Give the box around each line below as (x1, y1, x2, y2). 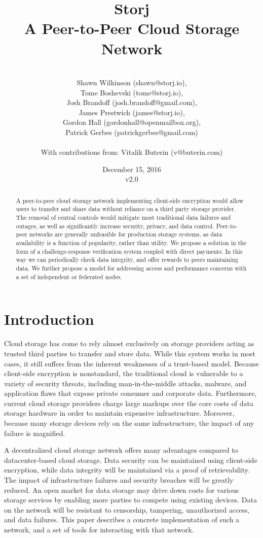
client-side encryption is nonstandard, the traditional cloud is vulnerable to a (4, 368, 243, 379)
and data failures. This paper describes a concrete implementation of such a (4, 514, 240, 525)
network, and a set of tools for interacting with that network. (4, 524, 194, 535)
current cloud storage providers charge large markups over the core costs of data (4, 397, 253, 408)
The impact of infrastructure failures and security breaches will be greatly (4, 475, 234, 485)
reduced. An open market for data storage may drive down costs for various (4, 484, 239, 495)
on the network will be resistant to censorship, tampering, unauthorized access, (4, 504, 250, 515)
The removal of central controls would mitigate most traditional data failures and (16, 213, 231, 222)
